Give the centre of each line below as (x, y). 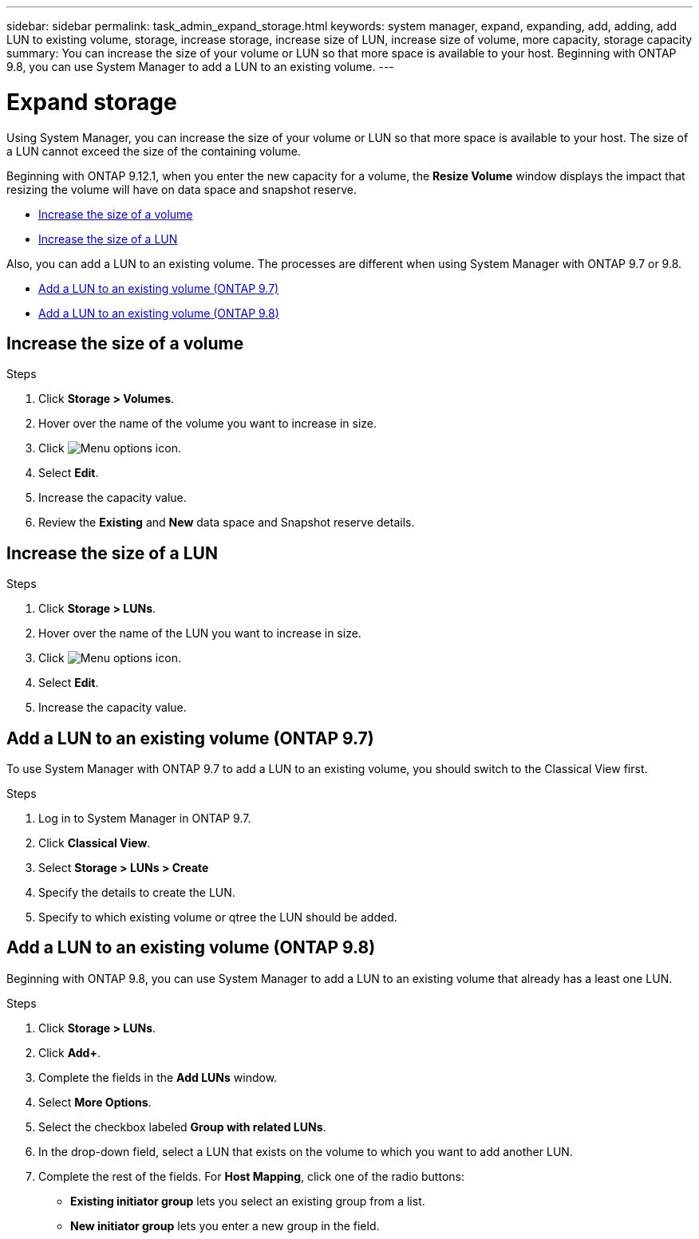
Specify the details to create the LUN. (137, 893)
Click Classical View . (95, 843)
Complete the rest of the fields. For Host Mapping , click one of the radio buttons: (251, 1176)
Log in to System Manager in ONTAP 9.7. (145, 819)
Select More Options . (95, 1102)
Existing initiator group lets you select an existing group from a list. (248, 1201)
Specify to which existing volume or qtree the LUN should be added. (218, 917)
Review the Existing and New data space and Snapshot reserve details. (227, 523)
